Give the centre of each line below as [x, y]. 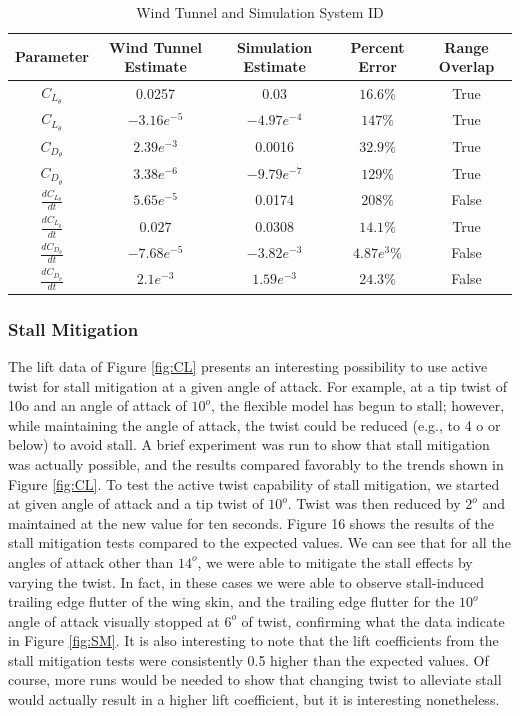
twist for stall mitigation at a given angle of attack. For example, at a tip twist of [258, 385]
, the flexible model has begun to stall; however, [358, 405]
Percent [377, 46]
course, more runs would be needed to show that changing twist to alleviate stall [255, 679]
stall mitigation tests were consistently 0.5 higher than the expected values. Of [248, 659]
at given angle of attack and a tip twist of [136, 503]
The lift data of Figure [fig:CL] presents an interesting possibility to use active [248, 365]
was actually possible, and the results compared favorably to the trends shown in [256, 463]
